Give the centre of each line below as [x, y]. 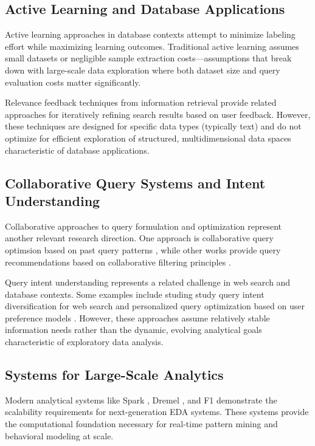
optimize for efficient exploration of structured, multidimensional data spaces [148, 138]
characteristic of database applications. [77, 150]
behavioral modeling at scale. [59, 435]
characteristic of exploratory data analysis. [84, 342]
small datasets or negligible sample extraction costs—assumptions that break [148, 58]
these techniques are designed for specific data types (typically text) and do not [153, 126]
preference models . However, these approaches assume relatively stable [137, 317]
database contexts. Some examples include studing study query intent [135, 294]
